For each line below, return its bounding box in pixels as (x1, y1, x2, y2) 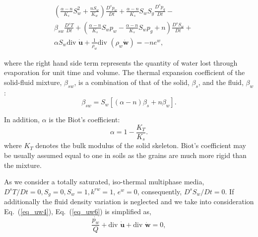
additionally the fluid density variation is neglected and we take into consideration (4, 196, 254, 207)
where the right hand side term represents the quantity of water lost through (4, 57, 238, 68)
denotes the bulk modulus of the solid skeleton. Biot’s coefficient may (35, 140, 246, 151)
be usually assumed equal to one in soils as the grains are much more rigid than (4, 150, 247, 160)
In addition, (4, 114, 40, 125)
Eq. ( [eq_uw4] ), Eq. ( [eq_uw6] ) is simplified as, (4, 206, 152, 216)
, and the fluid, (198, 77, 244, 87)
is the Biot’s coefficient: (49, 114, 120, 125)
